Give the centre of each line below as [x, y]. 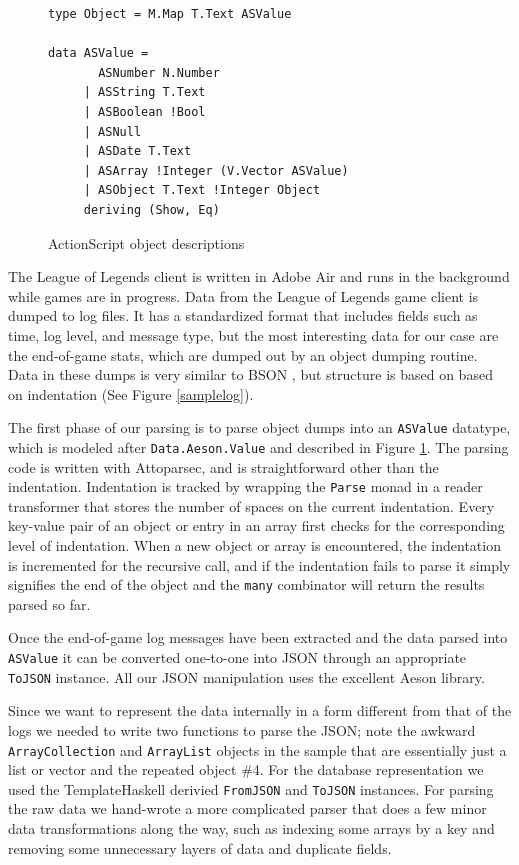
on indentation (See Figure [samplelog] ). [131, 393]
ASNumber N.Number [159, 72]
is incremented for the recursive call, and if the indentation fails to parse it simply [259, 564]
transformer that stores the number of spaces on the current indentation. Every [251, 505]
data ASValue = [98, 53]
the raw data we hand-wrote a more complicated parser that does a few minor [247, 808]
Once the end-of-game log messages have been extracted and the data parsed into [258, 637]
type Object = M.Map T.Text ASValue [170, 14]
